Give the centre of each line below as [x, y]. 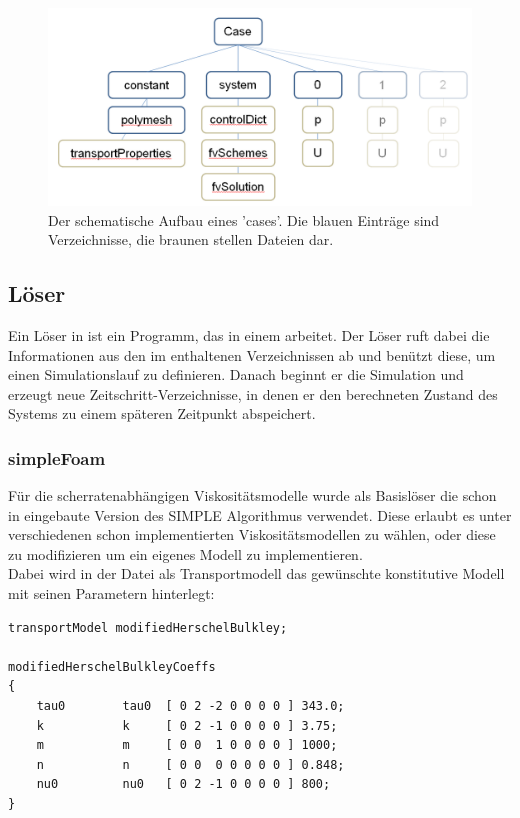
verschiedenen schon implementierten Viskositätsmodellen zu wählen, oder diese [252, 534]
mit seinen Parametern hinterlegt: [111, 593]
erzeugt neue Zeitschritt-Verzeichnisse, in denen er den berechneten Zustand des [253, 393]
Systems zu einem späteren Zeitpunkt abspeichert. [162, 413]
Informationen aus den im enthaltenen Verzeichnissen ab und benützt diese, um [252, 354]
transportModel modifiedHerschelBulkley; [148, 627]
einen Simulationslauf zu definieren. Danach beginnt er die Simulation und [236, 374]
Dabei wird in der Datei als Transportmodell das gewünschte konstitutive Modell [256, 573]
